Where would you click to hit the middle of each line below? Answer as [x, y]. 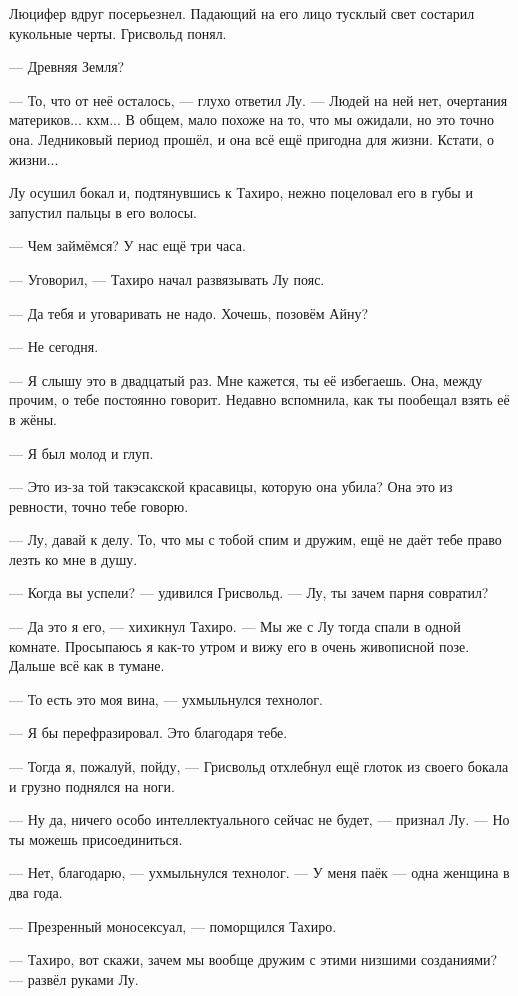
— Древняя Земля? [67, 66]
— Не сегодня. [54, 346]
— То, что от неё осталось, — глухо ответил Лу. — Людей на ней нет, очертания [258, 99]
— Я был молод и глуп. [81, 452]
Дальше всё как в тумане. [87, 665]
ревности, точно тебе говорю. [99, 505]
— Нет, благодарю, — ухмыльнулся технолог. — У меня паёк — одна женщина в [259, 872]
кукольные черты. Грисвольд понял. [118, 32]
